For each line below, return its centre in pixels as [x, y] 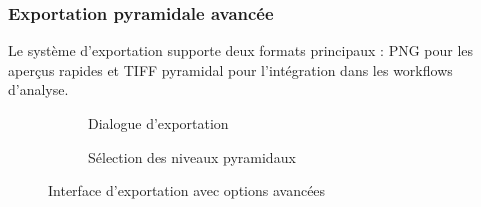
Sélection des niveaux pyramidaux [192, 156]
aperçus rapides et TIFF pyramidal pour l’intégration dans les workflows [230, 69]
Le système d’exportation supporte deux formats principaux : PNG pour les [241, 50]
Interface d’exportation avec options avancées [187, 190]
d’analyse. [38, 89]
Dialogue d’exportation [158, 123]
